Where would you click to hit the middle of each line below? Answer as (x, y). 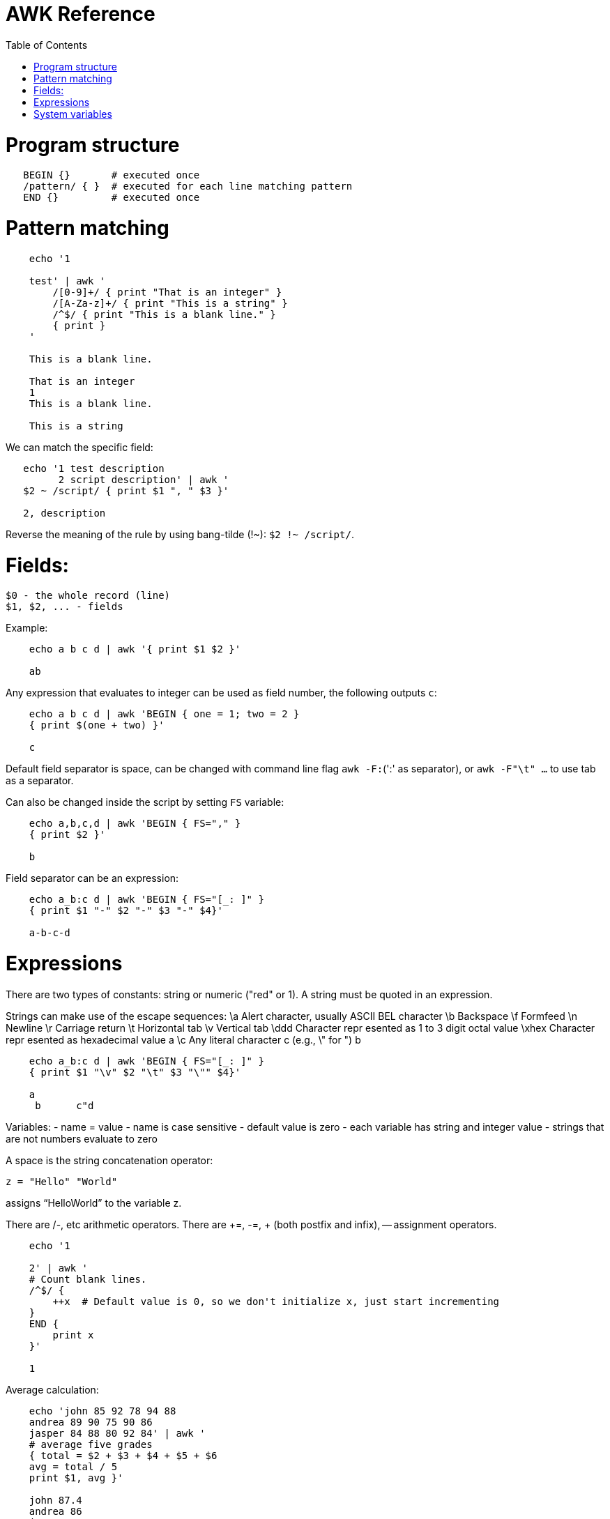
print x (73, 1335)
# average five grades (91, 1444)
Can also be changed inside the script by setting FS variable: (145, 802)
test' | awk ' (67, 281)
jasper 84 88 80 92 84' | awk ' (117, 1433)
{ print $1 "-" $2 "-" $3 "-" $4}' (126, 911)
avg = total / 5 (73, 1466)
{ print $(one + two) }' (97, 725)
